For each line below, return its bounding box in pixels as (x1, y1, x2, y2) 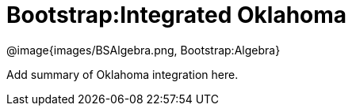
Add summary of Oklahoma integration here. (6, 67, 239, 81)
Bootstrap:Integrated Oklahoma (6, 2, 347, 28)
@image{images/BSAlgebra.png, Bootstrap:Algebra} (6, 43, 281, 57)
